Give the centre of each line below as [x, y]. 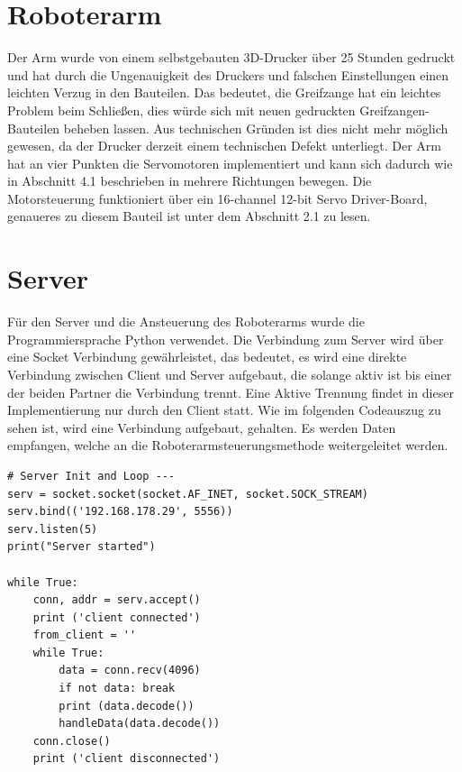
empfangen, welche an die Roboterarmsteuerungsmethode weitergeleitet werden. [228, 445]
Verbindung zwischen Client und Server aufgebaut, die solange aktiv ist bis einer [230, 374]
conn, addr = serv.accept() [117, 600]
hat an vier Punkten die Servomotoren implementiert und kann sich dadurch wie [230, 163]
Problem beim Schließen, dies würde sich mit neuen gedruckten [181, 110]
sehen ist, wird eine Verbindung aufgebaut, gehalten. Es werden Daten [202, 427]
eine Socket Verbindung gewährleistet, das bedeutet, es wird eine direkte [207, 357]
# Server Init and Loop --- [91, 476]
